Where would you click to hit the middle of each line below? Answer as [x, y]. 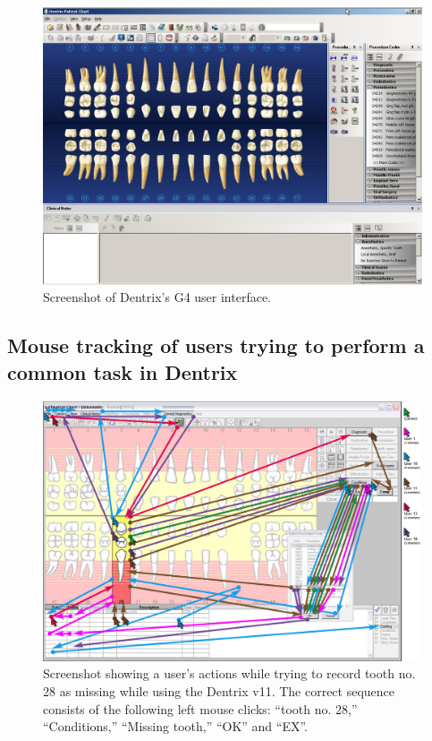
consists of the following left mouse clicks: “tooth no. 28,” [200, 708]
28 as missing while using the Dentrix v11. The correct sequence [219, 690]
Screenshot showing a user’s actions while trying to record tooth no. [229, 673]
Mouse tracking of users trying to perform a [216, 345]
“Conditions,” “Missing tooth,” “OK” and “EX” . [176, 726]
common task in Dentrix [123, 371]
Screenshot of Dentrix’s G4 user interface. [157, 297]
